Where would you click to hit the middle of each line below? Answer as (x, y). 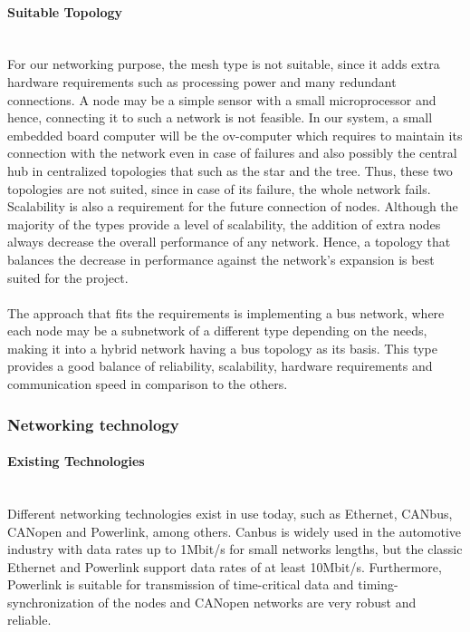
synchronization (51, 602)
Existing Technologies (76, 461)
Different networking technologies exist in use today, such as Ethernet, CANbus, (230, 513)
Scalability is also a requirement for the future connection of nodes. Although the (233, 206)
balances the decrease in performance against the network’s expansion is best (221, 259)
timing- (378, 584)
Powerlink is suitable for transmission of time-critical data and (181, 584)
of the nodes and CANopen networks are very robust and (257, 602)
